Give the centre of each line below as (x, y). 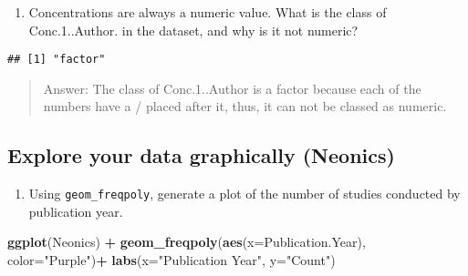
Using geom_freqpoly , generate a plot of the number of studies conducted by (244, 194)
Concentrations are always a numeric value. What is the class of (208, 12)
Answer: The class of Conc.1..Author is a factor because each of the (232, 88)
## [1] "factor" (57, 60)
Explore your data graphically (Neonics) (201, 155)
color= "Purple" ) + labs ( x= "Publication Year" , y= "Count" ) (172, 260)
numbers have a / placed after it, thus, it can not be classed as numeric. (245, 106)
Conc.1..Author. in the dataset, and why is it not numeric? (193, 30)
